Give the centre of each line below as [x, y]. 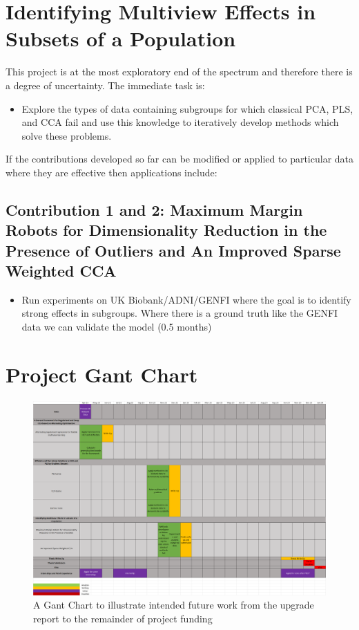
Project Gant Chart [102, 374]
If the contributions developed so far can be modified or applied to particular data [180, 159]
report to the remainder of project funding [123, 619]
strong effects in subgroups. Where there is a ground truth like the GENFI [180, 313]
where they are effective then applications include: [111, 172]
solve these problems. [67, 135]
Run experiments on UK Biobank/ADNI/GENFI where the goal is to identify [186, 299]
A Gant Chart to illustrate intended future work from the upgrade [174, 605]
